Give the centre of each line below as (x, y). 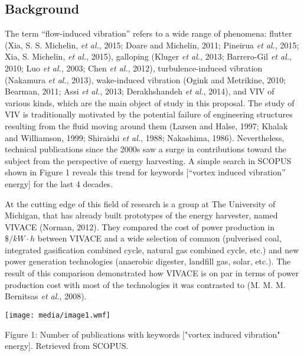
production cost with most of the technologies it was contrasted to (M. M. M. (145, 284)
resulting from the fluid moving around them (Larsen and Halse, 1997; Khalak (146, 125)
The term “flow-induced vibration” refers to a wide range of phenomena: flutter (148, 33)
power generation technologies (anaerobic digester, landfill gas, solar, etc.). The (148, 261)
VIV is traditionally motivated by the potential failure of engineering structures (149, 114)
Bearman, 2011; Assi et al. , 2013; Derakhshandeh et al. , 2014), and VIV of (140, 91)
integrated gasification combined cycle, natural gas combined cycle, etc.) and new (152, 249)
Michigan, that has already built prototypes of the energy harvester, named (141, 215)
